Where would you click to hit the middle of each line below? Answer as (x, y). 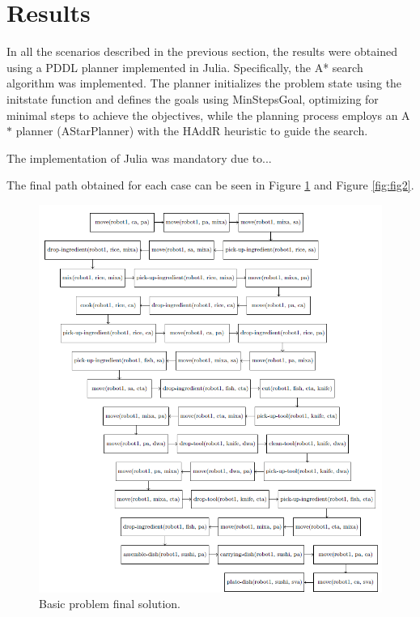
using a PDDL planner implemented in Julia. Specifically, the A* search (185, 67)
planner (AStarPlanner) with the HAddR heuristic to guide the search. (192, 131)
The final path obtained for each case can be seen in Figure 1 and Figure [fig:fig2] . (210, 185)
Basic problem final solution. (110, 604)
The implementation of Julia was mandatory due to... (139, 157)
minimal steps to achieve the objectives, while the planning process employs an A (208, 115)
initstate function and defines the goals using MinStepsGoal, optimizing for (193, 98)
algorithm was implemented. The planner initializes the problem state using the (204, 83)
